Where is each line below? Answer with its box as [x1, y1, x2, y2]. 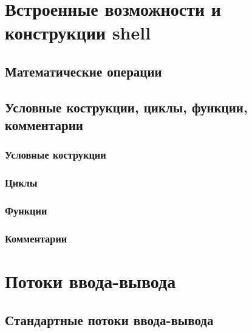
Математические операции [5, 61, 162, 80]
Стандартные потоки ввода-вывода [5, 310, 214, 329]
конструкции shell [5, 20, 151, 45]
